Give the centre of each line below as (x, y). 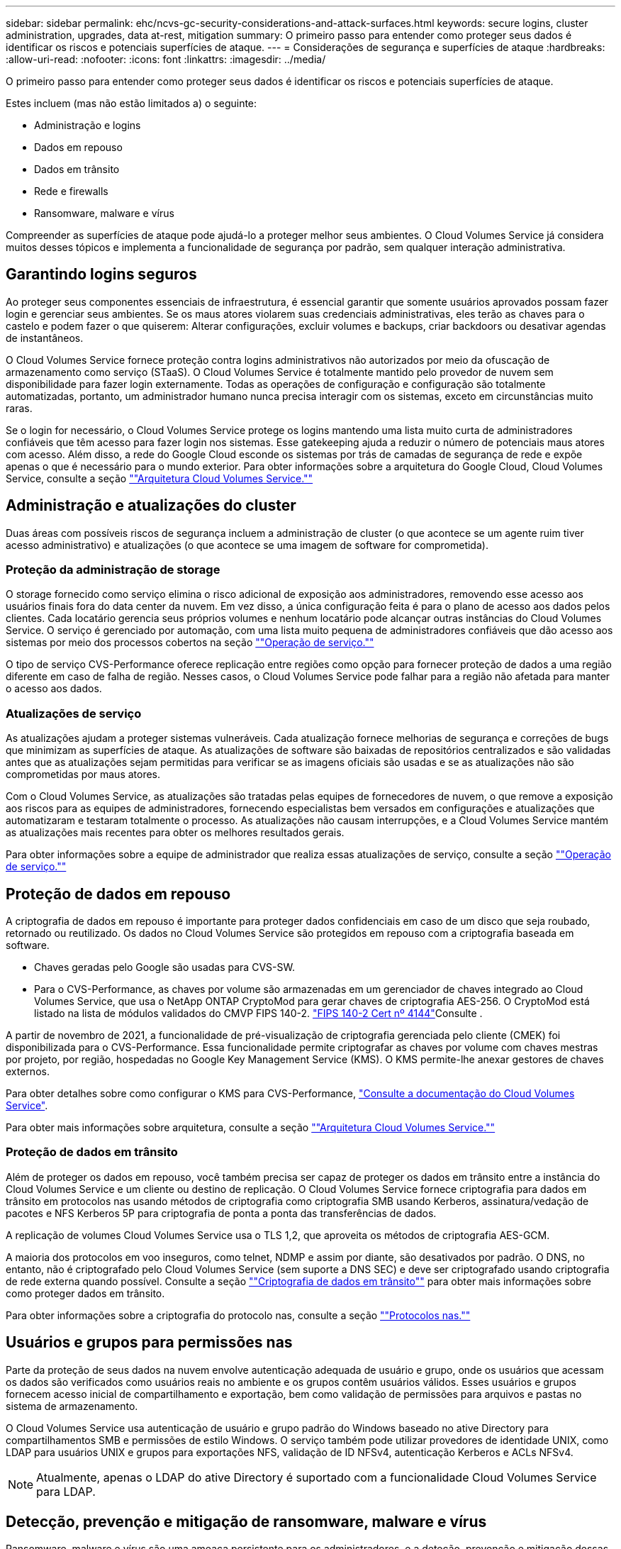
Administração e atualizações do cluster (151, 506)
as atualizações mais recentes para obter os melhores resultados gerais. (175, 833)
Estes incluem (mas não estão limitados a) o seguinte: (132, 103)
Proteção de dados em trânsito (92, 1152)
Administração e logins (88, 125)
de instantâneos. (45, 338)
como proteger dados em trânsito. (85, 1293)
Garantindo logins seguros (101, 274)
